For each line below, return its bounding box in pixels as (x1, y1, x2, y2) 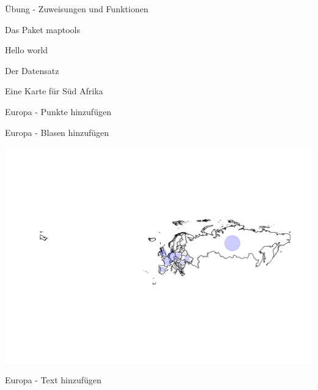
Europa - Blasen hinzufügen (5, 126, 109, 138)
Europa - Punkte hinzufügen (5, 105, 111, 118)
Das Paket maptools (5, 23, 81, 36)
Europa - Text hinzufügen (5, 373, 102, 386)
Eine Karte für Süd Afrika (5, 84, 103, 97)
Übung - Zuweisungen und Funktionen (5, 2, 149, 15)
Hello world (5, 43, 48, 56)
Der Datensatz (5, 64, 59, 77)
